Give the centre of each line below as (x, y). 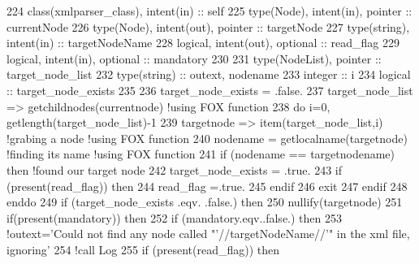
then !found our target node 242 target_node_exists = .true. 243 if (174, 169)
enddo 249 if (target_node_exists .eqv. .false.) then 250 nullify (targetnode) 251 (205, 202)
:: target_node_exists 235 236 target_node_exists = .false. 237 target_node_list (210, 90)
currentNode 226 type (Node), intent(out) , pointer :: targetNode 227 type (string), (208, 26)
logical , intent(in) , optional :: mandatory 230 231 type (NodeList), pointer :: (194, 58)
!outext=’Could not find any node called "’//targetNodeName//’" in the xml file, (208, 234)
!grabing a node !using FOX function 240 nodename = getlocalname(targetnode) (207, 138)
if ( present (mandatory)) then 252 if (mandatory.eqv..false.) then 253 (175, 217)
